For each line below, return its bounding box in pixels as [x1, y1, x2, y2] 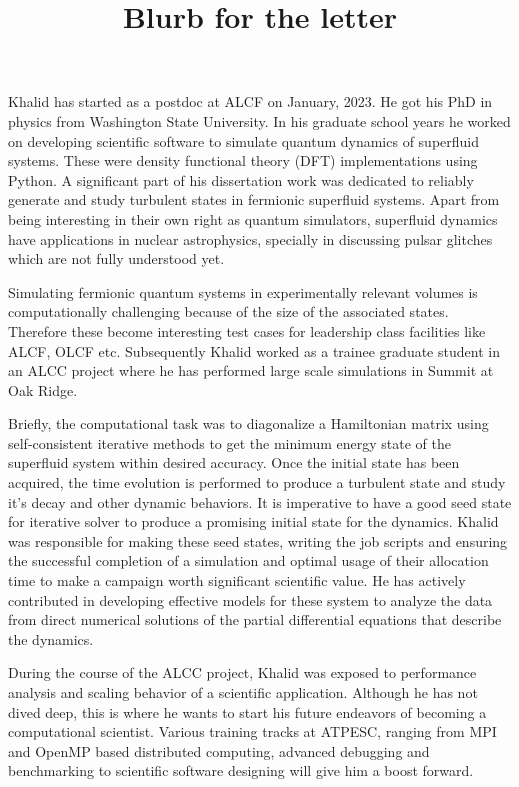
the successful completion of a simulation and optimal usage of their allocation [8, 550, 489, 571]
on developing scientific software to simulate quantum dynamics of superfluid [8, 130, 480, 151]
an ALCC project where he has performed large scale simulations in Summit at [8, 360, 494, 381]
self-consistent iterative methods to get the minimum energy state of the [8, 432, 451, 453]
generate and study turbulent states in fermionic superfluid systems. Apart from [8, 189, 500, 210]
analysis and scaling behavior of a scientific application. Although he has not [8, 682, 478, 702]
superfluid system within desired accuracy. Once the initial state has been [8, 452, 460, 473]
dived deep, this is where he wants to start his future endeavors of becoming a [8, 701, 487, 722]
